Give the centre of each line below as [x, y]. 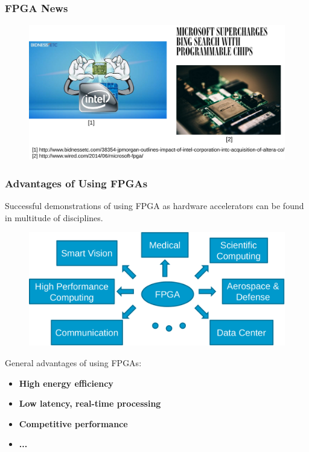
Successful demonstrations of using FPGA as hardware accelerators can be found [154, 206]
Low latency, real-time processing [90, 403]
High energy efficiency [66, 383]
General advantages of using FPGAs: [73, 362]
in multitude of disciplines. [54, 217]
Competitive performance [73, 423]
